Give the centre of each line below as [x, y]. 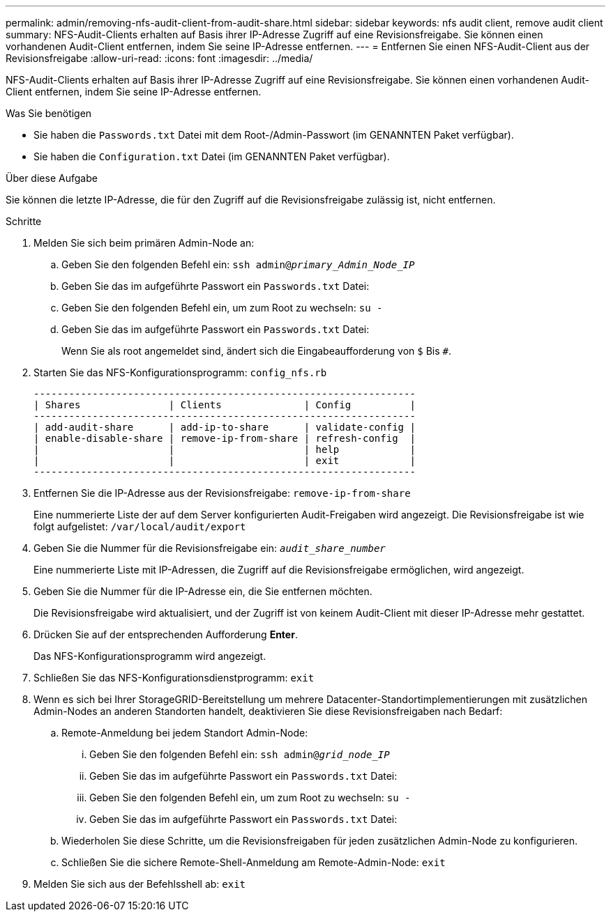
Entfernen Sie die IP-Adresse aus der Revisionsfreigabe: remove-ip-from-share [222, 493]
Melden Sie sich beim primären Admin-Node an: [144, 243]
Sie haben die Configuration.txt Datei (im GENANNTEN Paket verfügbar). [212, 156]
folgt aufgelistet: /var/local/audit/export [140, 526]
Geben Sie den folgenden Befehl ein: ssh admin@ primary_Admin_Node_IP [238, 264]
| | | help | [225, 449]
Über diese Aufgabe [52, 178]
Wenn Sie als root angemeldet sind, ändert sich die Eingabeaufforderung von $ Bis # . [256, 351]
